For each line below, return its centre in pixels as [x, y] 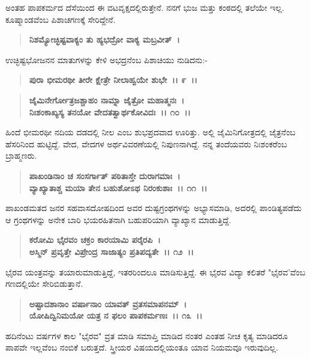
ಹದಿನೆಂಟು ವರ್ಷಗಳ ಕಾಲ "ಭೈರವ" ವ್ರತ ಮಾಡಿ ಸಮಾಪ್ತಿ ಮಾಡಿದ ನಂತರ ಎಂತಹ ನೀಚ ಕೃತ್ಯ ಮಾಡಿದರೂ [147, 335]
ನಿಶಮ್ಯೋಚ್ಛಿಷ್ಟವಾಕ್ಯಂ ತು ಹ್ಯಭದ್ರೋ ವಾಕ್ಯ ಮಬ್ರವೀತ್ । [104, 39]
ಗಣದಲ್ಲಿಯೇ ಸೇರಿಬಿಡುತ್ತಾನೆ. [44, 284]
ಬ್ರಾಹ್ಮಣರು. [21, 155]
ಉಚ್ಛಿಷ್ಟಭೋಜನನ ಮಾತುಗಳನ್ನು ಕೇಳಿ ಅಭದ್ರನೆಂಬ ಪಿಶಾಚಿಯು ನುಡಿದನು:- [107, 59]
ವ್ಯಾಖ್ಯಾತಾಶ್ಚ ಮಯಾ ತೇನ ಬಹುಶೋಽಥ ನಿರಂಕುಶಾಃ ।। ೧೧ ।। [118, 187]
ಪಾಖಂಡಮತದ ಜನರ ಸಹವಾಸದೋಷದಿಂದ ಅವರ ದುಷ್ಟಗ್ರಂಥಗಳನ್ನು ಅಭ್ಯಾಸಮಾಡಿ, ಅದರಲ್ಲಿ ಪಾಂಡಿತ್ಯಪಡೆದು [154, 208]
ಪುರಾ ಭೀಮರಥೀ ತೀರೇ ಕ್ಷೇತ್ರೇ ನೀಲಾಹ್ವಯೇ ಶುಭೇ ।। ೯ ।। [113, 80]
